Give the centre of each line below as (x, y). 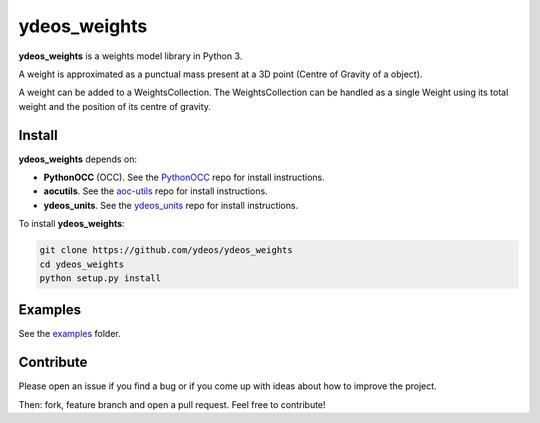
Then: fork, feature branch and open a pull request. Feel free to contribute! (172, 404)
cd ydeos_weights (82, 264)
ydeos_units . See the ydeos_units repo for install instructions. (171, 205)
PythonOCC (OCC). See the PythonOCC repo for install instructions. (184, 177)
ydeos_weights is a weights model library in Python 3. (130, 56)
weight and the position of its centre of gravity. (115, 106)
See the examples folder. (70, 334)
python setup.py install (100, 278)
